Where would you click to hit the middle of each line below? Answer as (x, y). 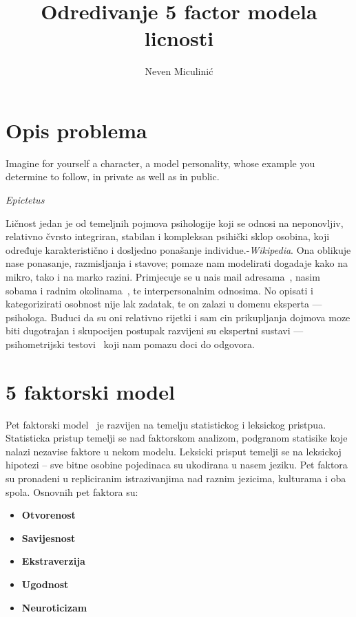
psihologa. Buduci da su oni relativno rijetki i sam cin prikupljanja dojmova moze (178, 317)
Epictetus (25, 200)
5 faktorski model (90, 391)
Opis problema (76, 130)
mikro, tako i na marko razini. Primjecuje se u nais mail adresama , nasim (163, 277)
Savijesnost (49, 538)
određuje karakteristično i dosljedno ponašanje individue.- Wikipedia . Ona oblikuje (178, 249)
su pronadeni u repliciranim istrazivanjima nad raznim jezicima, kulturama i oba (176, 478)
